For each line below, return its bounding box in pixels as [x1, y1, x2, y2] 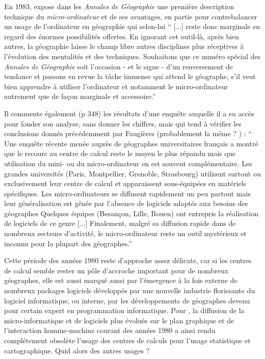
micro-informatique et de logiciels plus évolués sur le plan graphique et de [4, 315, 234, 325]
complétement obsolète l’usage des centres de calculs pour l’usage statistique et [4, 335, 251, 345]
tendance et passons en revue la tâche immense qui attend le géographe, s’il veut [4, 71, 256, 82]
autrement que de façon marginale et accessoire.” [4, 91, 156, 101]
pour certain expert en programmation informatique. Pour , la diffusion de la [4, 305, 245, 316]
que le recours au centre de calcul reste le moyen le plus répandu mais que [4, 148, 235, 159]
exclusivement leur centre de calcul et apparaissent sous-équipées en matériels [4, 178, 247, 189]
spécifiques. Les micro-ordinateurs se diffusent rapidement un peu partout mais [4, 188, 251, 198]
